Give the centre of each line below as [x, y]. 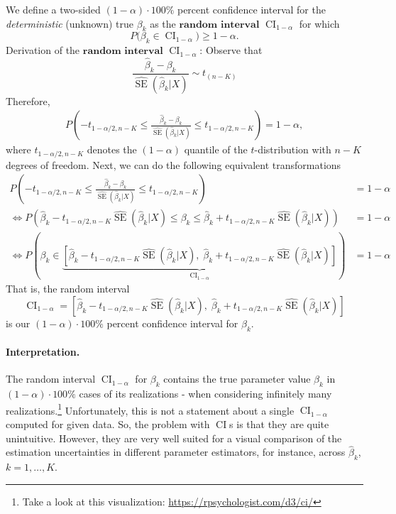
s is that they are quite [279, 424]
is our [18, 323]
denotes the [112, 149]
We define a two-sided [53, 9]
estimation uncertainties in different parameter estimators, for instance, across [176, 452]
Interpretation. [43, 352]
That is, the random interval [68, 289]
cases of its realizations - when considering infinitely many [205, 394]
